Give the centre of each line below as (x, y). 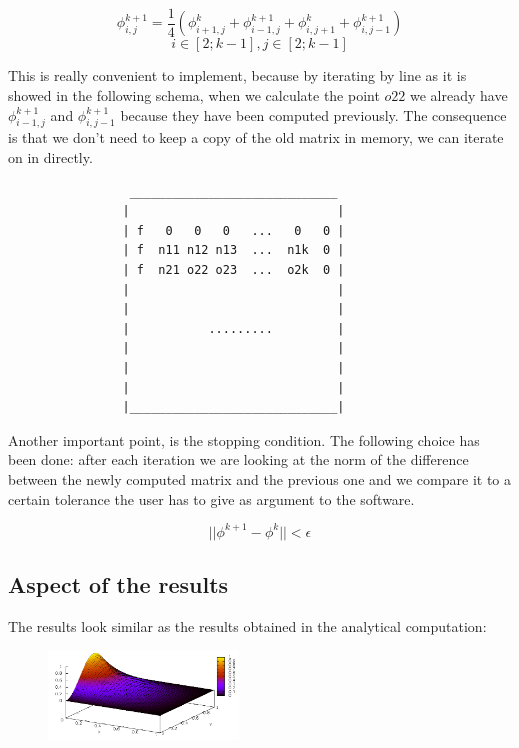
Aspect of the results (118, 584)
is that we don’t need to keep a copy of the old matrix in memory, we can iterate (256, 137)
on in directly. (50, 157)
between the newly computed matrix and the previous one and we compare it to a (259, 478)
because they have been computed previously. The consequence (313, 114)
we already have (459, 95)
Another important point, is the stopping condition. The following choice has (244, 439)
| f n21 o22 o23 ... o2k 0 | (233, 270)
